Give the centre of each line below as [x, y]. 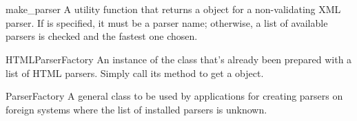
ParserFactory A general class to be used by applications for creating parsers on [174, 96]
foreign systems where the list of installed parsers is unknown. [136, 109]
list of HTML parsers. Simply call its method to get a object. [135, 73]
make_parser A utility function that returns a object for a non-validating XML [173, 9]
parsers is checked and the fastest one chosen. [102, 36]
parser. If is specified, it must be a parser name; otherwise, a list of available [167, 22]
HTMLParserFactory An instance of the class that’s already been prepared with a [179, 59]
